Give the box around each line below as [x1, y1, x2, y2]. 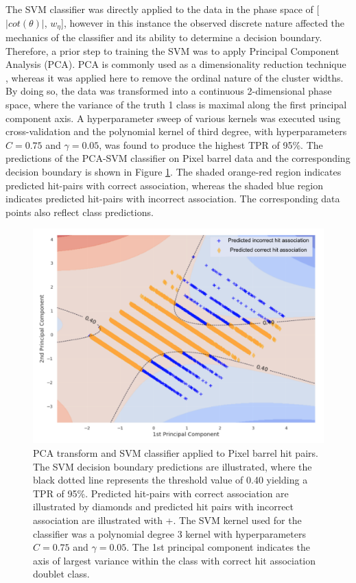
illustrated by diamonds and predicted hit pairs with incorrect [33, 499, 294, 514]
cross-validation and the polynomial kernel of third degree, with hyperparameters [5, 124, 347, 139]
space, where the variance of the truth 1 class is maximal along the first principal [5, 97, 347, 112]
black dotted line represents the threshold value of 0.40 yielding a [33, 473, 308, 487]
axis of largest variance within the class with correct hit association [33, 553, 316, 567]
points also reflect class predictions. [5, 204, 154, 219]
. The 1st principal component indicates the [126, 540, 311, 554]
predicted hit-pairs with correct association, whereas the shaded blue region [5, 178, 324, 192]
